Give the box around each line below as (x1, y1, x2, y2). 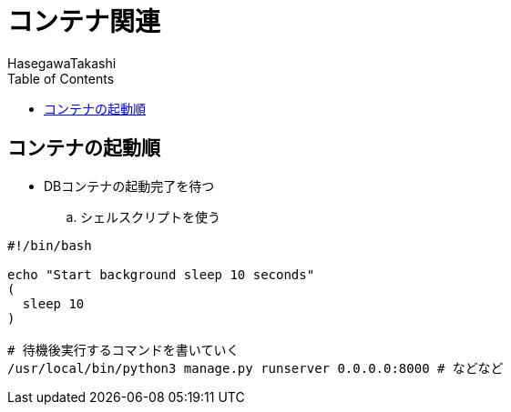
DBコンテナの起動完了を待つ (44, 177, 215, 194)
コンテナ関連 (7, 6, 161, 37)
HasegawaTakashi (7, 55, 117, 71)
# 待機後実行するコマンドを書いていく (7, 342, 240, 357)
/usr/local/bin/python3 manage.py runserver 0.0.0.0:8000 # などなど (7, 360, 504, 376)
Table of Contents (7, 70, 115, 86)
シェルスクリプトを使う (80, 208, 220, 225)
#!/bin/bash (7, 237, 92, 253)
